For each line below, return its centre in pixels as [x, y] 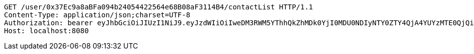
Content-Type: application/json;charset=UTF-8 [97, 15]
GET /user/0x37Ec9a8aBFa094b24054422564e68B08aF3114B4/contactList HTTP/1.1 [159, 7]
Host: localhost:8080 [46, 31]
